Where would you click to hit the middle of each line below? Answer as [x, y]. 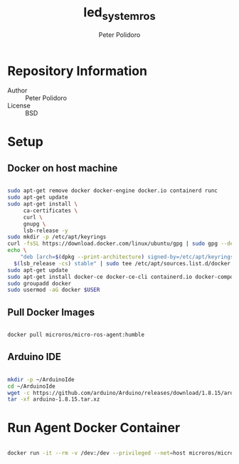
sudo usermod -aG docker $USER [54, 290]
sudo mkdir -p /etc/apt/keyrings [57, 237]
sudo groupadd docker [39, 283]
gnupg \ [34, 224]
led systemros [119, 14]
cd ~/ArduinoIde [31, 386]
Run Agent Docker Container [94, 428]
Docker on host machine [63, 168]
